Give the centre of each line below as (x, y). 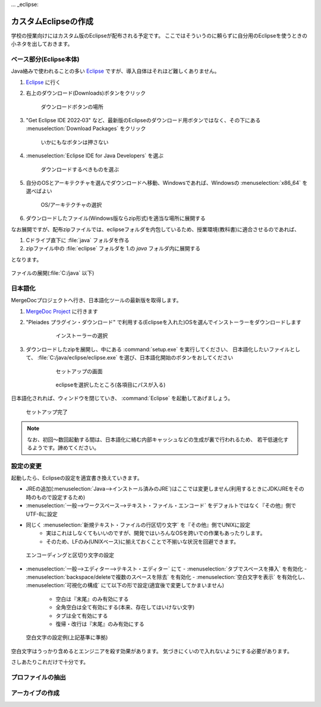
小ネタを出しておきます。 (42, 44)
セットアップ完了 (47, 412)
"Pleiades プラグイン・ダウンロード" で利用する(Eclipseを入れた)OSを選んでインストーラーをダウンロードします (164, 322)
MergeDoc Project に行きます (62, 311)
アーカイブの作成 (35, 693)
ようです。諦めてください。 (66, 448)
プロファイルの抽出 (39, 677)
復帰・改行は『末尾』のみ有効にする (100, 624)
